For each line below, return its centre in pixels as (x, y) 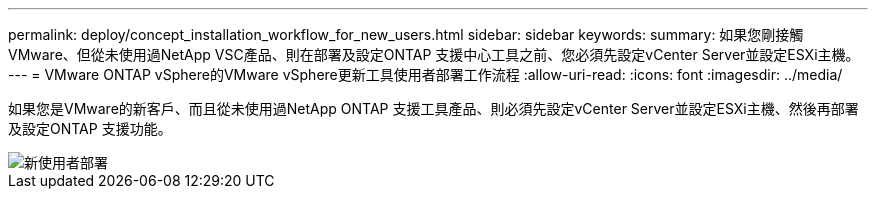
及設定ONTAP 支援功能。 (90, 128)
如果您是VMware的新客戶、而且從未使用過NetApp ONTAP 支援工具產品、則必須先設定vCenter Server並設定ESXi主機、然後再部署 (433, 108)
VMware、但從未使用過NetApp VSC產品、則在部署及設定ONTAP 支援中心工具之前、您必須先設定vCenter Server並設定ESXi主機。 (434, 54)
